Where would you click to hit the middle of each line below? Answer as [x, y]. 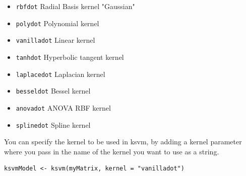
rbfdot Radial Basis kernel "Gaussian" [75, 6]
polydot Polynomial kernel [57, 23]
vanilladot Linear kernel [55, 40]
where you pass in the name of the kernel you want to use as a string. [112, 151]
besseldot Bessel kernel [53, 91]
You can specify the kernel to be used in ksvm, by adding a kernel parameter [123, 142]
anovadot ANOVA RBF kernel [63, 107]
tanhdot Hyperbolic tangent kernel [70, 57]
